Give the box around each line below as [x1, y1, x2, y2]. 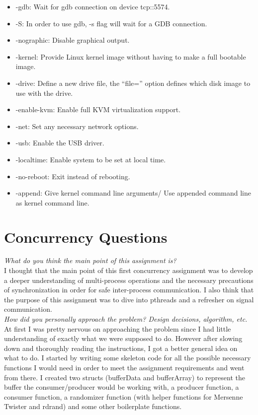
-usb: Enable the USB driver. [15, 138, 104, 148]
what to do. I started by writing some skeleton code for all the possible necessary [4, 352, 251, 363]
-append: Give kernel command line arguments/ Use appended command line [15, 188, 252, 198]
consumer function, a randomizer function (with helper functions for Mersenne [4, 391, 243, 402]
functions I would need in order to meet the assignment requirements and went [4, 362, 245, 372]
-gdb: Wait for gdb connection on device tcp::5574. [15, 1, 170, 11]
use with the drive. [15, 87, 73, 98]
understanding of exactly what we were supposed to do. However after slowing [4, 333, 243, 344]
